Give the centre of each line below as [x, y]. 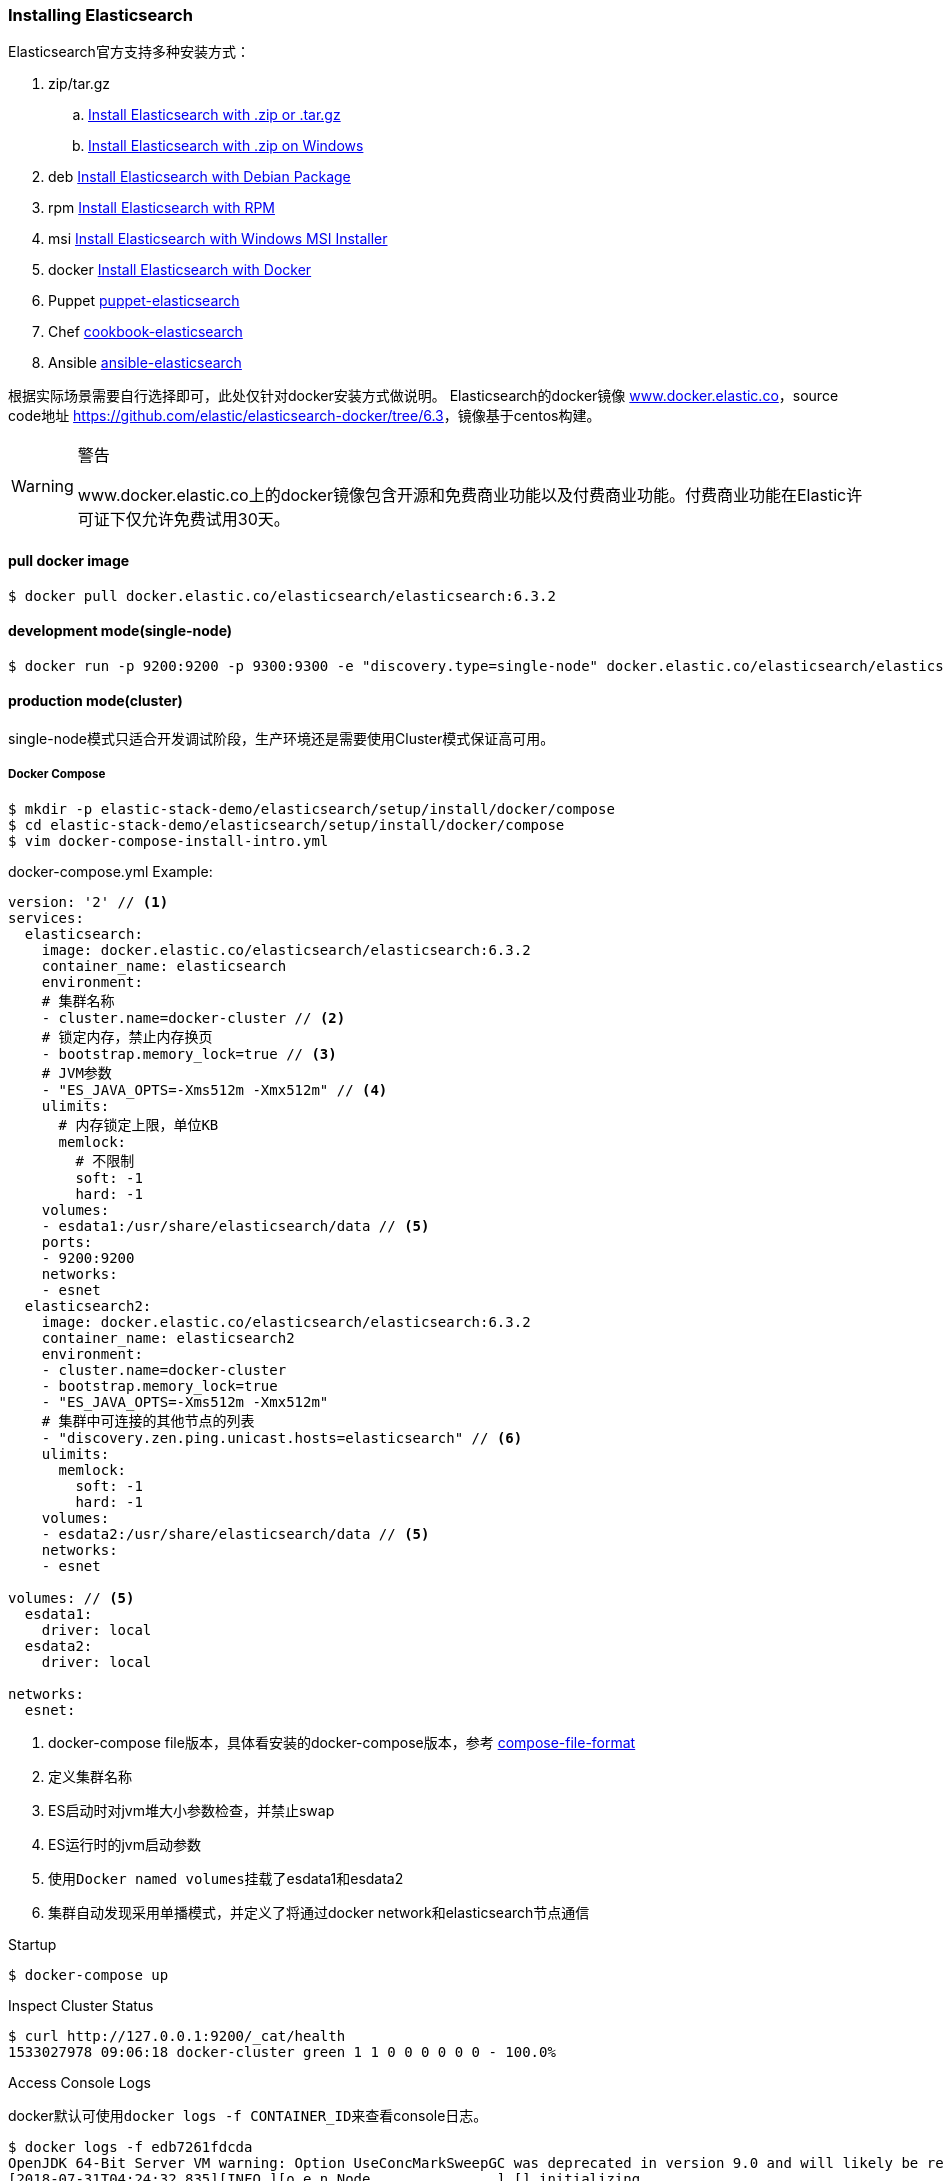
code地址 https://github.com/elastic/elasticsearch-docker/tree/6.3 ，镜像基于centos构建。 [304, 416]
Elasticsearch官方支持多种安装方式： [129, 52]
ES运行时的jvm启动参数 [124, 1844]
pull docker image [69, 560]
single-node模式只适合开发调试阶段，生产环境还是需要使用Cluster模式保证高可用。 [281, 739]
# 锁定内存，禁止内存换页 [127, 1036]
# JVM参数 [76, 1072]
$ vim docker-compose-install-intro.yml [168, 840]
